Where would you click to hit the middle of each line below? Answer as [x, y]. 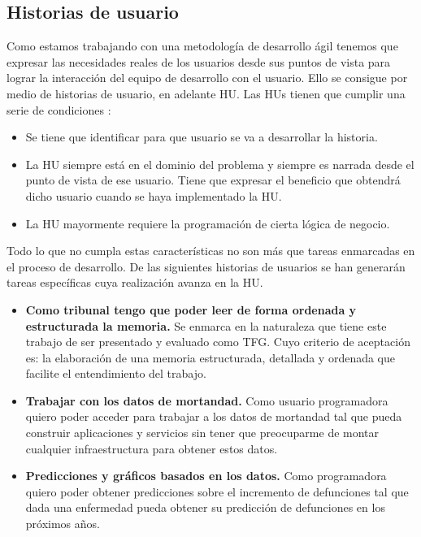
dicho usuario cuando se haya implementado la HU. [154, 195]
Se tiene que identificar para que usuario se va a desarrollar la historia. [202, 137]
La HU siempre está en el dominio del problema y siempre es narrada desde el [220, 164]
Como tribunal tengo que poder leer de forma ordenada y [191, 309]
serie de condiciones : [59, 109]
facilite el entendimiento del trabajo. [116, 373]
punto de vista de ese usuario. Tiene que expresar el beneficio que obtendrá [213, 180]
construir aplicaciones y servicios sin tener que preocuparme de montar [202, 433]
